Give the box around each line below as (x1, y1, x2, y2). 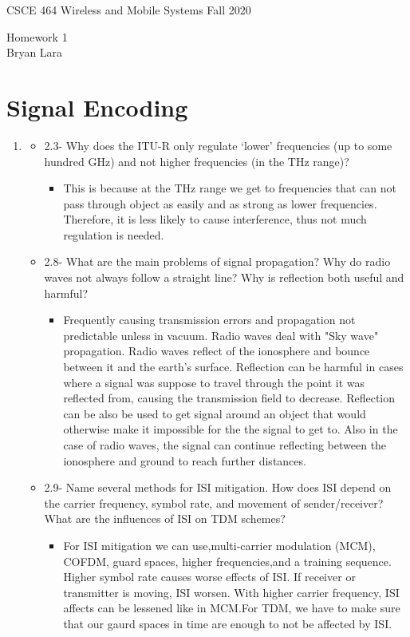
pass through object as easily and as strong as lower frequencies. (63, 195, 377, 212)
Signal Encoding (6, 90, 188, 123)
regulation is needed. (63, 226, 164, 243)
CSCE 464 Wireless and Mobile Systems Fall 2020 (6, 2, 251, 18)
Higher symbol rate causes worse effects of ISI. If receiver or (63, 568, 356, 585)
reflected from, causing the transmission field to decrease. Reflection (63, 390, 396, 406)
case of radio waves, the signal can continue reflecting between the (63, 437, 387, 453)
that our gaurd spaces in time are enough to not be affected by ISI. (63, 615, 392, 631)
